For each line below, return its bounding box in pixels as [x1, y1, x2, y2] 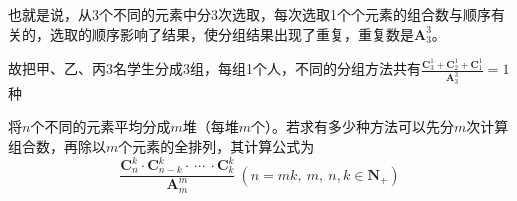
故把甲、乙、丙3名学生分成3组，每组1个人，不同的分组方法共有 [8, 58, 421, 79]
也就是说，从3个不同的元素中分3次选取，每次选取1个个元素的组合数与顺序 [8, 4, 491, 24]
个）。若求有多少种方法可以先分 [251, 116, 454, 137]
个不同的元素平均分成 [30, 116, 171, 137]
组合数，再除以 [8, 135, 106, 156]
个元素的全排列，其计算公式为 [118, 135, 315, 156]
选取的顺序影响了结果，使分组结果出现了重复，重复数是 [49, 23, 414, 44]
